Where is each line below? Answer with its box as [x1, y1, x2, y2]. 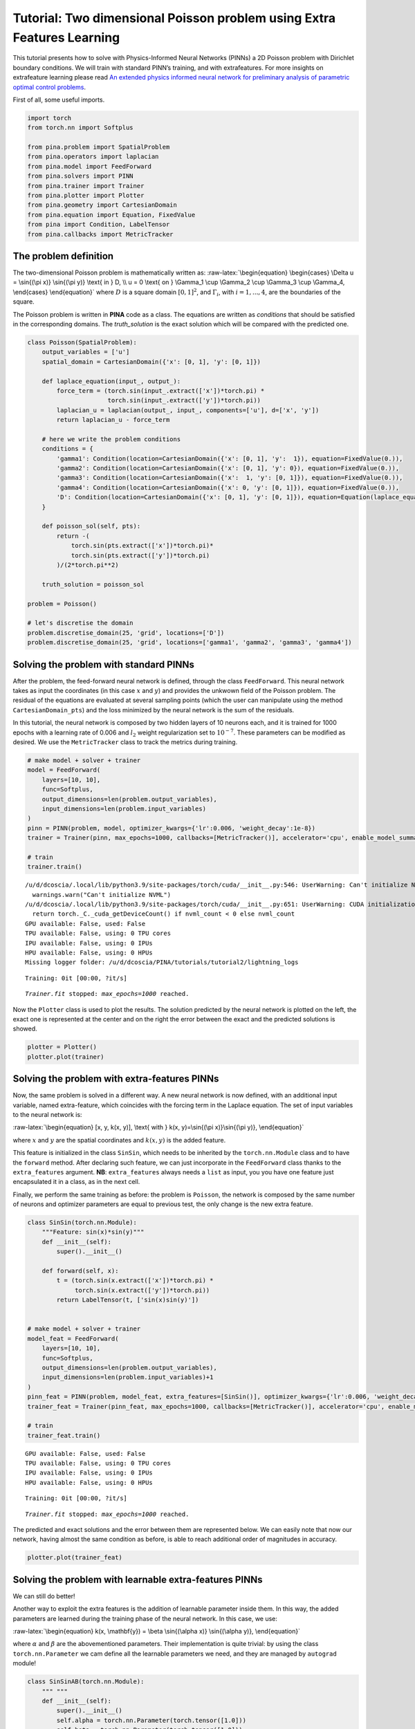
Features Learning [12, 30, 120, 45]
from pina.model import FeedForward [27, 163, 152, 170]
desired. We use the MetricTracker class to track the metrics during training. [12, 737, 238, 746]
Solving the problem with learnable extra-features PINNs [12, 1573, 263, 1585]
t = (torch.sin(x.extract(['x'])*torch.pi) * [56, 1277, 214, 1284]
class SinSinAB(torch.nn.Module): [27, 1678, 145, 1685]
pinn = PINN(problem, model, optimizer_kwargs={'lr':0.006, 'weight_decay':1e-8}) [27, 824, 316, 832]
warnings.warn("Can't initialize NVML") [32, 891, 172, 898]
